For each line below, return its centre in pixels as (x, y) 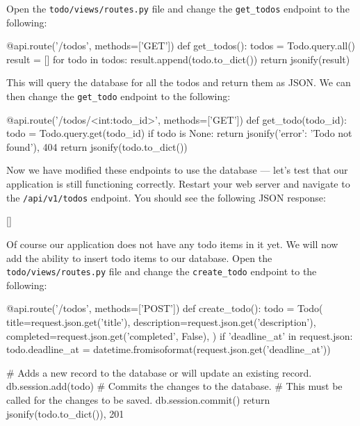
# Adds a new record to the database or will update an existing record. (159, 372)
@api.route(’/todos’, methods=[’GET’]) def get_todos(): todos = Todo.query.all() (181, 46)
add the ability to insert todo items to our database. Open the (139, 257)
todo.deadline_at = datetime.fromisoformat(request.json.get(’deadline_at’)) (169, 349)
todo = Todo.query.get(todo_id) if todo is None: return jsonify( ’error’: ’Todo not (179, 133)
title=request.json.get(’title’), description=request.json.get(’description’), (161, 321)
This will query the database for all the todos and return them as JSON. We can (179, 82)
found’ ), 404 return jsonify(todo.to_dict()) (97, 146)
